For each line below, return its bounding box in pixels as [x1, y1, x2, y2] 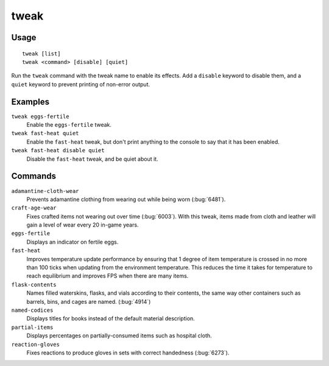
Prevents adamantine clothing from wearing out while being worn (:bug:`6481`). [26, 195, 226, 203]
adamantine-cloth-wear [11, 188, 79, 194]
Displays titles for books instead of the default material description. [26, 315, 195, 322]
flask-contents [11, 281, 57, 288]
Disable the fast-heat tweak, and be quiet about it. [26, 155, 158, 163]
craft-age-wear [11, 205, 57, 211]
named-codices [11, 306, 54, 314]
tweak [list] [22, 50, 61, 57]
